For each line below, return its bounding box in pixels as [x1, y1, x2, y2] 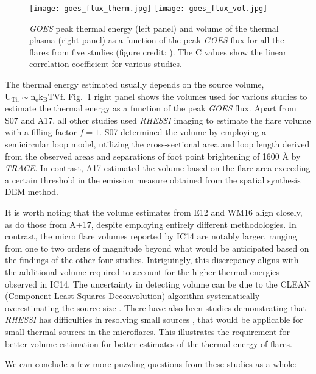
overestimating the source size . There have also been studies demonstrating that [5, 301, 306, 314]
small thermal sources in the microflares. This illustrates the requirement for [5, 325, 290, 337]
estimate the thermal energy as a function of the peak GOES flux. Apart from [5, 102, 297, 115]
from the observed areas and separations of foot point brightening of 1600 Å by [5, 149, 301, 162]
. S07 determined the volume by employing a [99, 125, 266, 138]
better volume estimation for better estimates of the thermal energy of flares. [5, 337, 292, 350]
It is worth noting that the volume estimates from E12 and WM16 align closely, [5, 205, 303, 218]
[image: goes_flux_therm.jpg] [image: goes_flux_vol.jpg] [29, 4, 268, 13]
